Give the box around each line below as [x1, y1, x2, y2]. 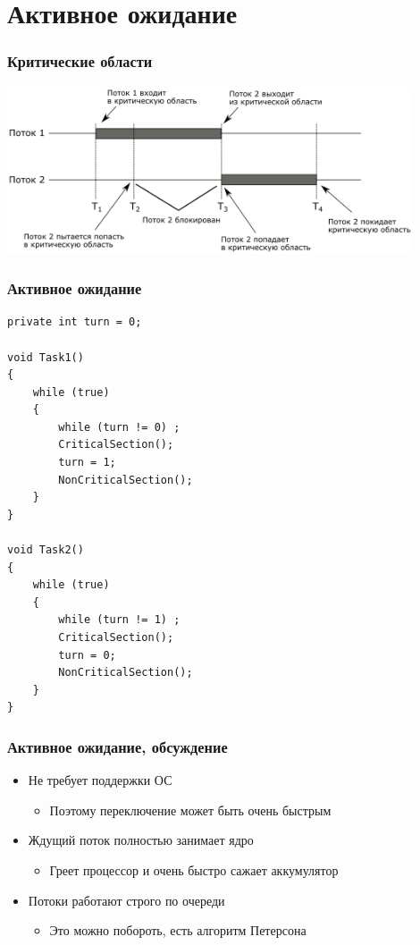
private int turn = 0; [7, 316, 142, 329]
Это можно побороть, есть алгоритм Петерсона [49, 921, 307, 940]
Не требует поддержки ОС [28, 771, 172, 789]
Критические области [7, 50, 153, 72]
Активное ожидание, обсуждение [7, 735, 228, 757]
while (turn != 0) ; [58, 420, 181, 434]
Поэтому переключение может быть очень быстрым [49, 800, 332, 819]
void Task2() [7, 544, 84, 557]
